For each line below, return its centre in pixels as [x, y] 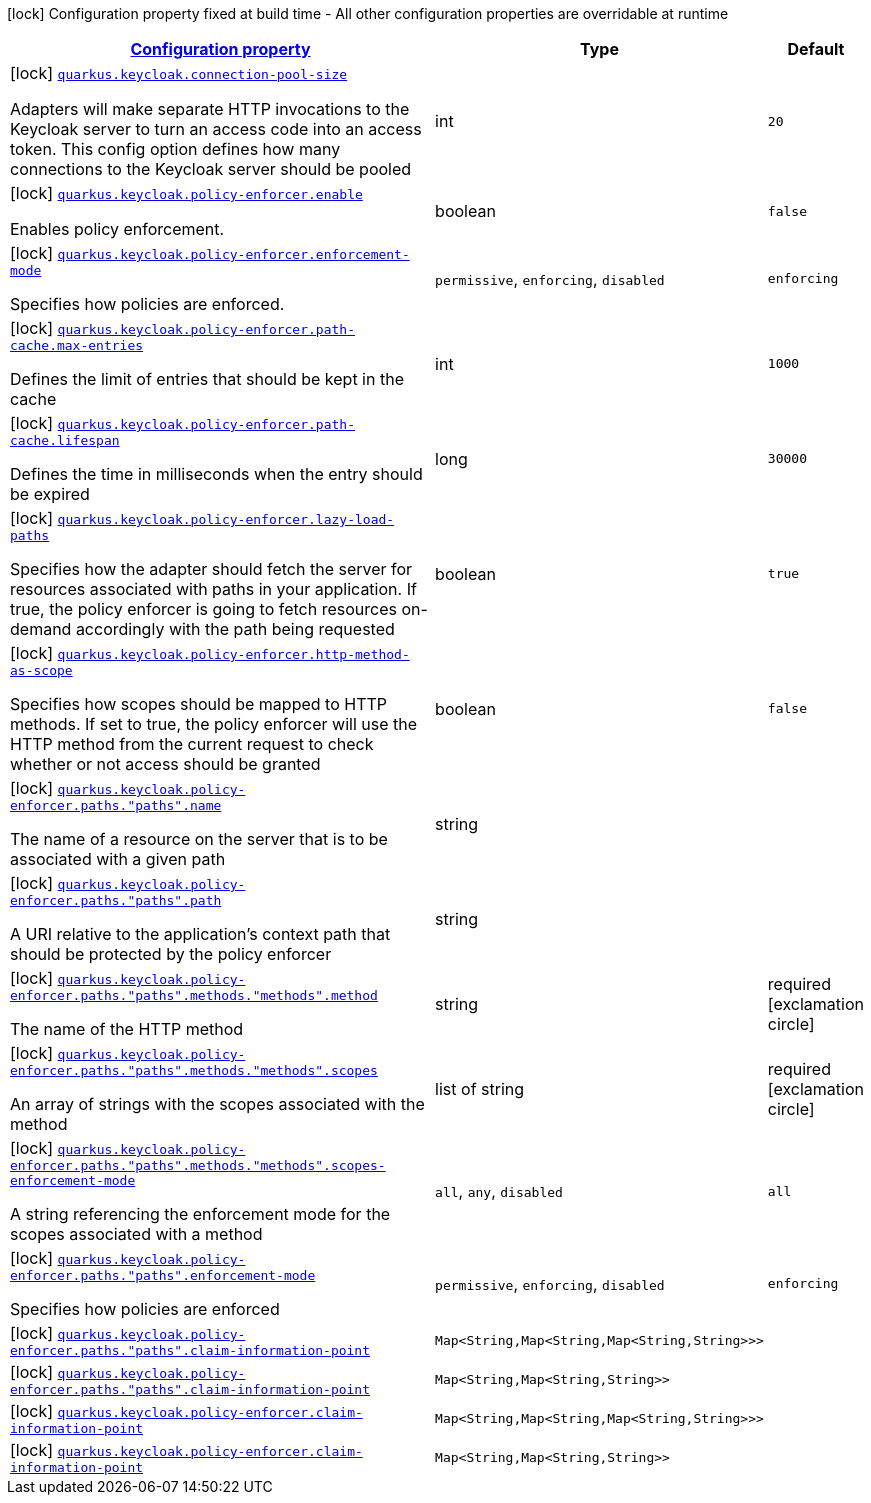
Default [816, 49]
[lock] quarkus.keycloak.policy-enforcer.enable [186, 193]
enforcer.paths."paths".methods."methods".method [194, 995]
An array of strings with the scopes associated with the [217, 1104]
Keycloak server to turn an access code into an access [216, 129]
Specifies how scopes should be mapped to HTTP [198, 704]
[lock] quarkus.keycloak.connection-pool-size [179, 73]
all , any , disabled [499, 1191]
